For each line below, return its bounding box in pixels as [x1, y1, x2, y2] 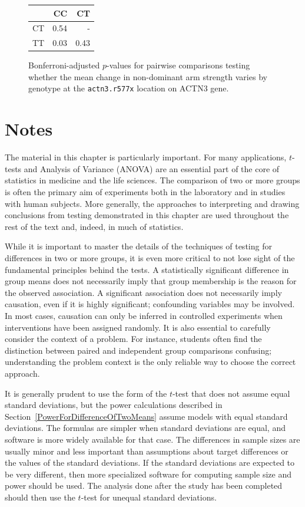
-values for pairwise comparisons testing [107, 59, 250, 71]
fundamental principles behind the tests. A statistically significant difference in [5, 263, 289, 275]
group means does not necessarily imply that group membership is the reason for [5, 275, 297, 287]
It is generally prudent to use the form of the [5, 387, 167, 399]
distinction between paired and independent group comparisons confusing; [5, 344, 272, 356]
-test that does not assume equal [172, 387, 290, 399]
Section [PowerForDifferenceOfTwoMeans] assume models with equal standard [5, 410, 288, 422]
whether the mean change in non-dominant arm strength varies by [28, 70, 267, 83]
